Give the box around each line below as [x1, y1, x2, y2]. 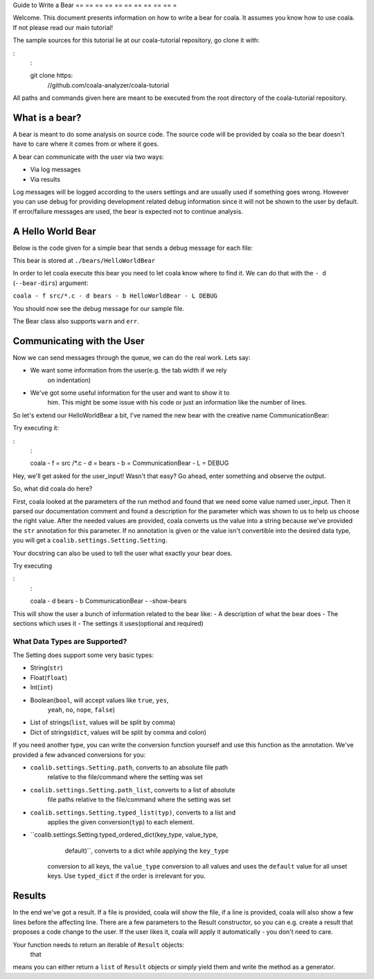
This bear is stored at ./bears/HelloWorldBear [12, 257, 156, 265]
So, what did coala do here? [12, 484, 93, 493]
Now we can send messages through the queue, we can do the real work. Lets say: [12, 353, 251, 361]
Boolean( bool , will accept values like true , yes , [30, 696, 169, 704]
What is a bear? [12, 112, 82, 124]
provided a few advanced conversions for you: [12, 750, 146, 759]
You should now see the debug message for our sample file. [12, 304, 185, 312]
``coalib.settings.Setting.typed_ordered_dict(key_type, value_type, [30, 831, 218, 839]
